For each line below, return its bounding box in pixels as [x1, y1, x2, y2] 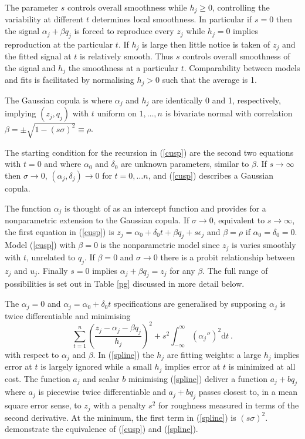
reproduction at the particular [5, 38, 113, 50]
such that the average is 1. [162, 73, 257, 86]
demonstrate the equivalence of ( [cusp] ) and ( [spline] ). [5, 423, 198, 435]
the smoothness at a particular [68, 61, 179, 73]
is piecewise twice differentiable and [38, 386, 166, 398]
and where [44, 157, 82, 170]
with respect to [5, 348, 59, 360]
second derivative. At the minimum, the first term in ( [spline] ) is [5, 411, 236, 423]
